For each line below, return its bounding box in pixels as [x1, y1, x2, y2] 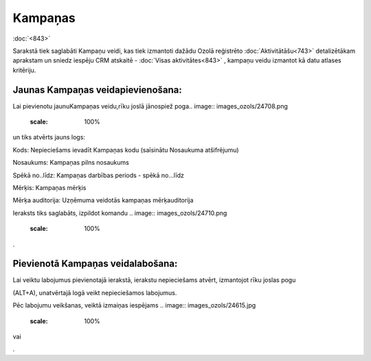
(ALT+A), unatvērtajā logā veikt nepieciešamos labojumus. [12, 288, 177, 296]
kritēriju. [12, 66, 36, 74]
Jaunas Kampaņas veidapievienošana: [12, 84, 182, 95]
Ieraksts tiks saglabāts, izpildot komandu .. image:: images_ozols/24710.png [12, 209, 227, 217]
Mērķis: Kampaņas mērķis [12, 183, 87, 191]
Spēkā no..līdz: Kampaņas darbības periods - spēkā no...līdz [12, 171, 185, 179]
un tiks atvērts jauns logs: [12, 133, 86, 141]
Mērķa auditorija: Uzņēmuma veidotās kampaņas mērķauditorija [12, 196, 194, 205]
